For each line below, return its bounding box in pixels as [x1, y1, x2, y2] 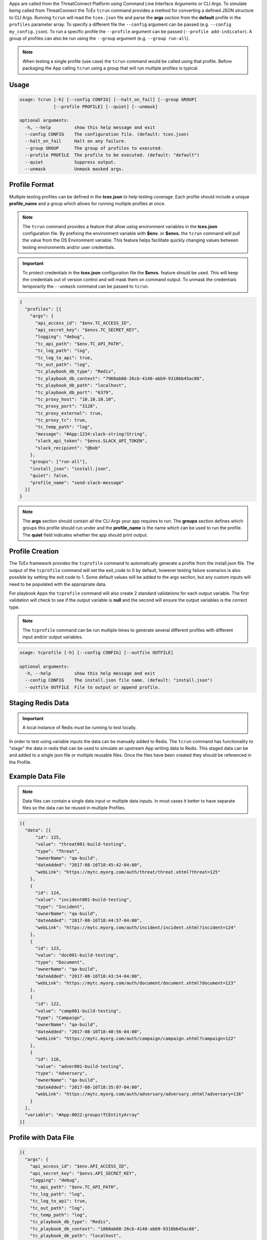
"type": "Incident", [35, 904, 85, 910]
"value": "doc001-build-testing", [35, 952, 119, 958]
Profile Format [9, 181, 54, 189]
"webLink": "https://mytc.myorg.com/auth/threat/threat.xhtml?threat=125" [35, 869, 221, 875]
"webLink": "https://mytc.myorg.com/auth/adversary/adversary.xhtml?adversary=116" [35, 1091, 244, 1097]
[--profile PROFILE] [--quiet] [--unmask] [53, 104, 158, 109]
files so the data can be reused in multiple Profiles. [22, 805, 126, 811]
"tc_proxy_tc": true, [35, 417, 88, 423]
